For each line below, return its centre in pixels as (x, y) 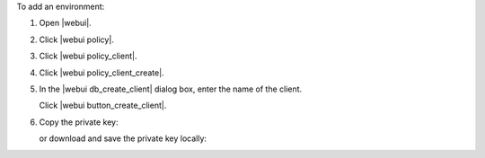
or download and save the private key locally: (123, 138)
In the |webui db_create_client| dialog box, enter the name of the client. (171, 89)
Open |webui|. (65, 23)
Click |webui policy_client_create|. (102, 73)
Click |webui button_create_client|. (103, 105)
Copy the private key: (79, 122)
